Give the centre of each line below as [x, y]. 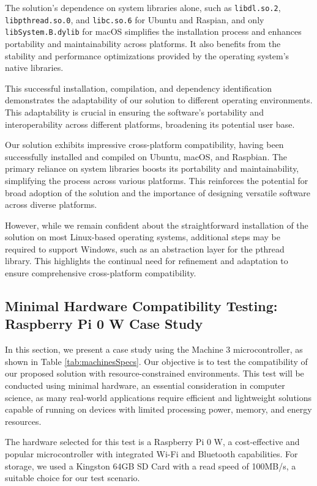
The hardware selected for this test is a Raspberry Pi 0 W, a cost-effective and [152, 442]
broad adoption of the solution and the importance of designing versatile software [158, 192]
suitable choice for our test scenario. [73, 478]
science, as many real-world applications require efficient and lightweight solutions [158, 397]
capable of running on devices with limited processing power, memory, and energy [158, 409]
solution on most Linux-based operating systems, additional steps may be [143, 237]
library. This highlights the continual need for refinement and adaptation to [147, 261]
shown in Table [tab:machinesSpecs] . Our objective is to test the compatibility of [156, 361]
